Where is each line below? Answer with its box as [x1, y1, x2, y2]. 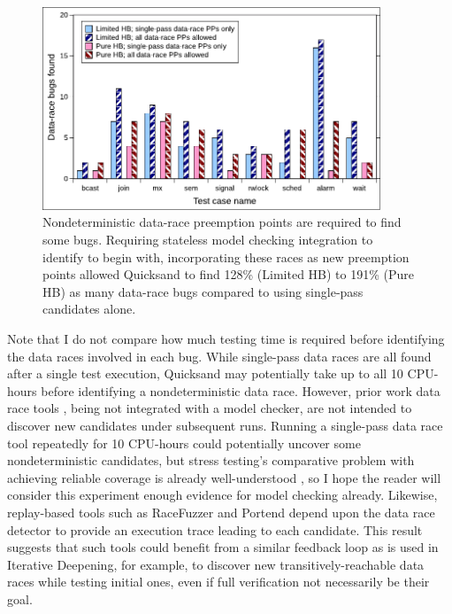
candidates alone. [42, 299, 136, 318]
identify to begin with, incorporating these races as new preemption [42, 247, 410, 266]
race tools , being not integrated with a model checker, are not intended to [7, 399, 412, 417]
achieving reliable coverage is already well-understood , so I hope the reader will [7, 468, 441, 486]
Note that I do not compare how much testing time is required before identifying [7, 330, 445, 347]
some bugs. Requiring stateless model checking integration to [42, 230, 373, 249]
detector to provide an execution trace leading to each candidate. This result [7, 520, 423, 539]
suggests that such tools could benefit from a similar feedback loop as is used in [7, 538, 439, 556]
